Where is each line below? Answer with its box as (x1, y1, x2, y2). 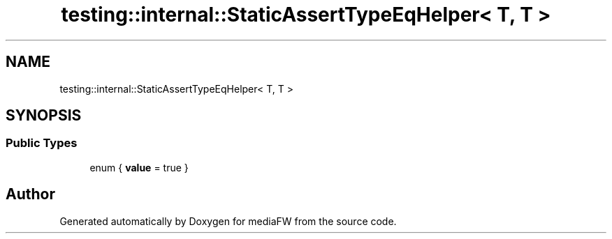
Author (6, 185, 55, 203)
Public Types (6, 136, 78, 151)
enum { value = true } (89, 161, 189, 174)
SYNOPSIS (6, 107, 82, 125)
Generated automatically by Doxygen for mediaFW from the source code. (59, 215, 397, 227)
